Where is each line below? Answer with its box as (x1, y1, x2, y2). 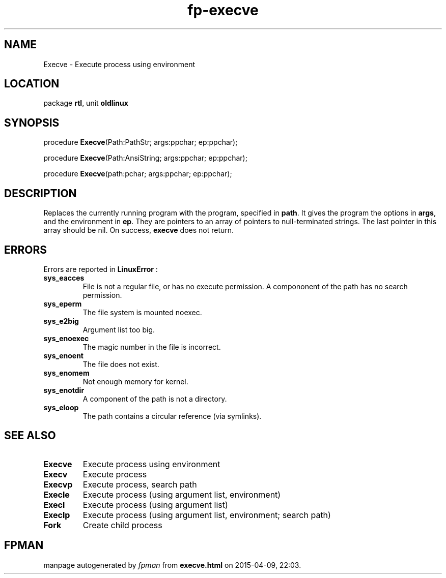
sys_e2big (43, 316, 79, 325)
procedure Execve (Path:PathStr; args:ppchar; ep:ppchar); (43, 138, 238, 147)
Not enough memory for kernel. (82, 377, 188, 386)
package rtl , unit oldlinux (43, 99, 128, 108)
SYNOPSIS (4, 116, 60, 129)
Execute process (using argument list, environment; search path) (82, 509, 331, 520)
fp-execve (187, 2, 259, 19)
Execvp (43, 479, 73, 490)
